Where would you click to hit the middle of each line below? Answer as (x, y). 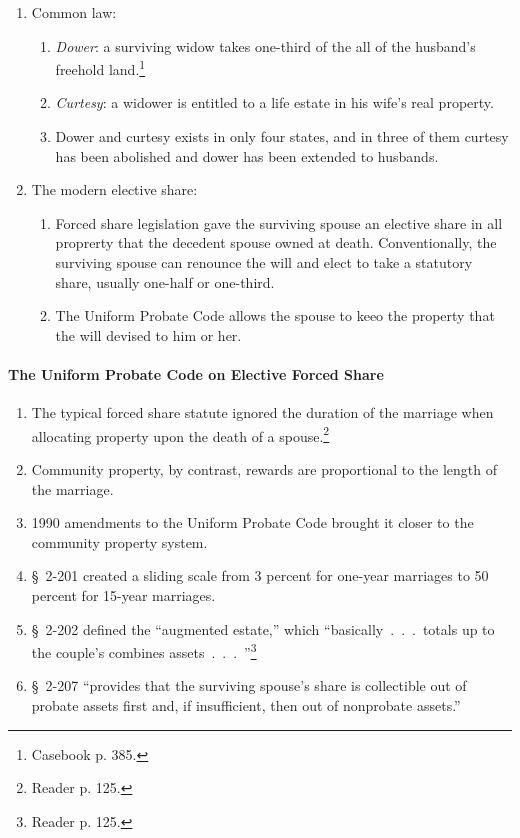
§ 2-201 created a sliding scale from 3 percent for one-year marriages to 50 (260, 575)
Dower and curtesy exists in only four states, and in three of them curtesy (282, 136)
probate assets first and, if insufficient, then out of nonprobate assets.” (246, 705)
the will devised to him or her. (148, 334)
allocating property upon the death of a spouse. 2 (180, 434)
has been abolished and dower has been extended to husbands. (247, 155)
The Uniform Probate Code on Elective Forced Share (196, 373)
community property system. (119, 541)
